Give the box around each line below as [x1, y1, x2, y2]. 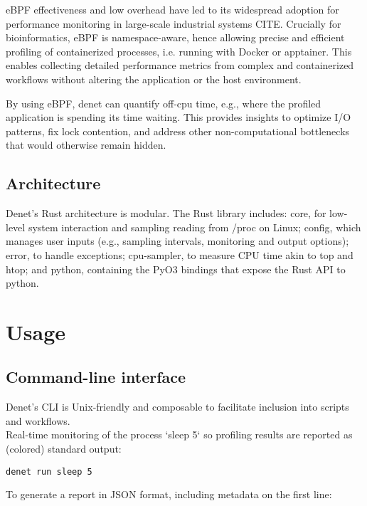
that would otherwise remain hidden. [6, 137, 166, 152]
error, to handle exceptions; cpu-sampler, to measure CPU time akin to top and [6, 247, 353, 262]
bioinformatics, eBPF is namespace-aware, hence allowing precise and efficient [6, 30, 345, 45]
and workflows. [6, 413, 70, 428]
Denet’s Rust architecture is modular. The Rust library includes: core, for [6, 206, 326, 221]
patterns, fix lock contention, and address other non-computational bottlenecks [6, 123, 350, 138]
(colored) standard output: [6, 441, 122, 456]
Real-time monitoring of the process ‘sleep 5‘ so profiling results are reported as [6, 427, 353, 442]
